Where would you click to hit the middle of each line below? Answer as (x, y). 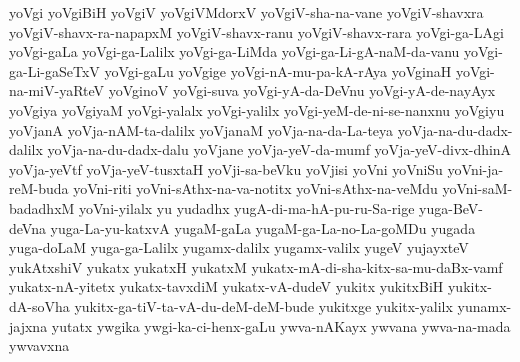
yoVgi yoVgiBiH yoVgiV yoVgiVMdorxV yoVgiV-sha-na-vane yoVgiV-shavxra (246, 12)
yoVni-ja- (475, 168)
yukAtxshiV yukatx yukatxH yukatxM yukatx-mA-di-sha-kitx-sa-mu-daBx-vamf (256, 266)
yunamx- (484, 305)
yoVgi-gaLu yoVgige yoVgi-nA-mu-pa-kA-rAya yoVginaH (278, 70)
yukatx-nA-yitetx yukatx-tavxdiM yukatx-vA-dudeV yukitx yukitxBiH (226, 286)
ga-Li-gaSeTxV (54, 70)
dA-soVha (39, 305)
